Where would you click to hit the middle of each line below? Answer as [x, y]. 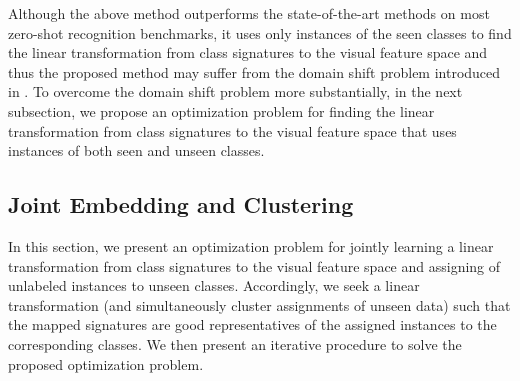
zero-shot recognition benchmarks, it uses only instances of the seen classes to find [260, 32]
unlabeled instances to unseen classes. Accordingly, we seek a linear [214, 285]
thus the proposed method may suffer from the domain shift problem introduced [254, 71]
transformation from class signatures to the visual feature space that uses [232, 130]
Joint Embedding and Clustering [181, 204]
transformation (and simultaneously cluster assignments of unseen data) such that [259, 304]
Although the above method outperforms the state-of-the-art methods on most [249, 13]
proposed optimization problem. [106, 363]
